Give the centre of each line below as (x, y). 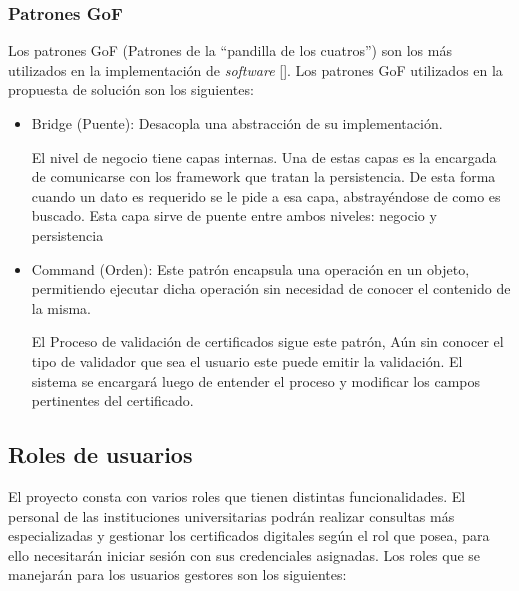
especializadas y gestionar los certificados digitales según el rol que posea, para (249, 535)
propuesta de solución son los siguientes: (131, 89)
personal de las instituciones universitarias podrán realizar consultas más (231, 515)
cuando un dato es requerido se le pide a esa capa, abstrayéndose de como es (266, 195)
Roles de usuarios (100, 454)
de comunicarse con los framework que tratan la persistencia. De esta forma (263, 176)
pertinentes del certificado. (112, 400)
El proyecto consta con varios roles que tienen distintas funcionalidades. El (237, 495)
